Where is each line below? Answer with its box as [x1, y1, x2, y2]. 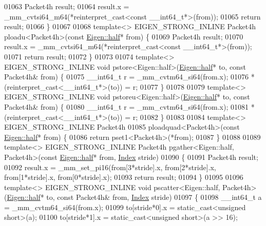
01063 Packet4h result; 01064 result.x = [4, 1, 129, 11]
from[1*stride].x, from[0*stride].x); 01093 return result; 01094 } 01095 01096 [4, 172, 243, 182]
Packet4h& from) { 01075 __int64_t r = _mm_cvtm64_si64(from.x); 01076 [4, 71, 249, 82]
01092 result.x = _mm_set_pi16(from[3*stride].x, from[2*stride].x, [4, 161, 216, 172]
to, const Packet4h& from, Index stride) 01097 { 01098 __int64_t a [46, 192, 262, 202]
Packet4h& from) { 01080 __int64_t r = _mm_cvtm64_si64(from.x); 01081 [4, 101, 249, 112]
